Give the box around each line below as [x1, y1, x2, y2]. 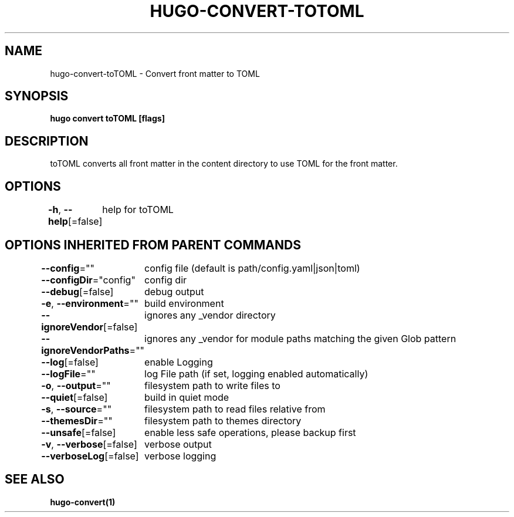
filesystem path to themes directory [144, 414, 302, 427]
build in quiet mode [144, 391, 229, 403]
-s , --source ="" [41, 403, 112, 415]
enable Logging [144, 356, 213, 368]
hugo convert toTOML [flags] [50, 113, 165, 124]
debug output [144, 285, 204, 298]
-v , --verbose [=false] [41, 438, 137, 450]
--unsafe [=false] [41, 426, 116, 438]
